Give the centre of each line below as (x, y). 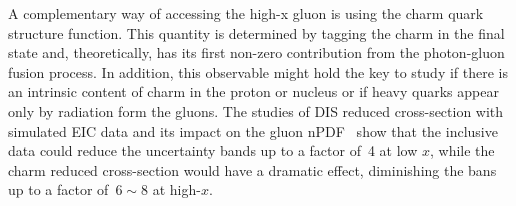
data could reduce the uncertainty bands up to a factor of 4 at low (213, 150)
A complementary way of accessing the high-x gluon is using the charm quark (246, 13)
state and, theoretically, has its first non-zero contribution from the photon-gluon (256, 52)
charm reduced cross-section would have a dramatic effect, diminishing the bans (252, 169)
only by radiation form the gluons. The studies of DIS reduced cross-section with (256, 110)
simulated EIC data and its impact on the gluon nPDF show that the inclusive (253, 130)
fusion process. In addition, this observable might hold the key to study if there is (258, 71)
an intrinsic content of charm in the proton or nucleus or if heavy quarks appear (253, 91)
